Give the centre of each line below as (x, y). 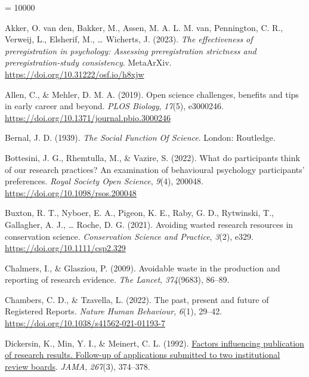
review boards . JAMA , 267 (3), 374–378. (78, 366)
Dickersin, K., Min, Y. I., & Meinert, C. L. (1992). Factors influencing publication (154, 343)
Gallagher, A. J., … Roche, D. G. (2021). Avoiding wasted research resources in (149, 224)
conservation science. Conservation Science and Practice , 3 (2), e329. (129, 236)
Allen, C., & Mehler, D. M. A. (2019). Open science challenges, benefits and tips (152, 94)
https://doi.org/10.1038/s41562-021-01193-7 (85, 323)
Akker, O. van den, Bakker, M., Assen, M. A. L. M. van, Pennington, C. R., (144, 27)
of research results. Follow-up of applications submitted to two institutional (143, 355)
